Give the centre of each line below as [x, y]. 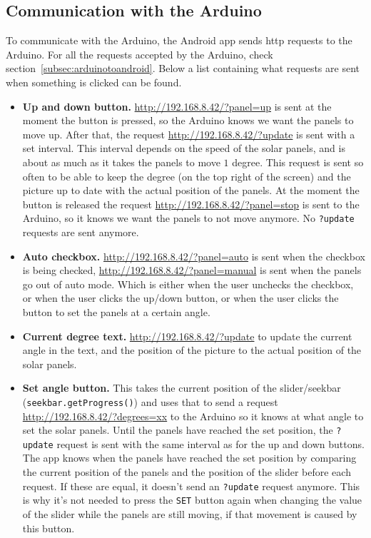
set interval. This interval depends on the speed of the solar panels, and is [184, 148]
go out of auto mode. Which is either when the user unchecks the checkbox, [188, 284]
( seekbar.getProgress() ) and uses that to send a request [150, 401]
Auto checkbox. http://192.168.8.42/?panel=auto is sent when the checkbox [194, 256]
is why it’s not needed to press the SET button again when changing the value [192, 500]
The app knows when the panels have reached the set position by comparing [189, 458]
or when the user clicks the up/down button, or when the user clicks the [181, 298]
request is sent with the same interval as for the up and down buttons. [210, 443]
